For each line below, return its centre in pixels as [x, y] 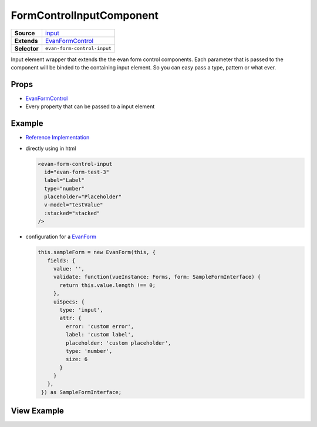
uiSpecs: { [69, 302]
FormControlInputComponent [85, 15]
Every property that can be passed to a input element [90, 106]
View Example [38, 411]
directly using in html [51, 148]
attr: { [70, 318]
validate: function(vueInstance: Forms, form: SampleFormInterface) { [157, 277]
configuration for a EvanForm [61, 237]
